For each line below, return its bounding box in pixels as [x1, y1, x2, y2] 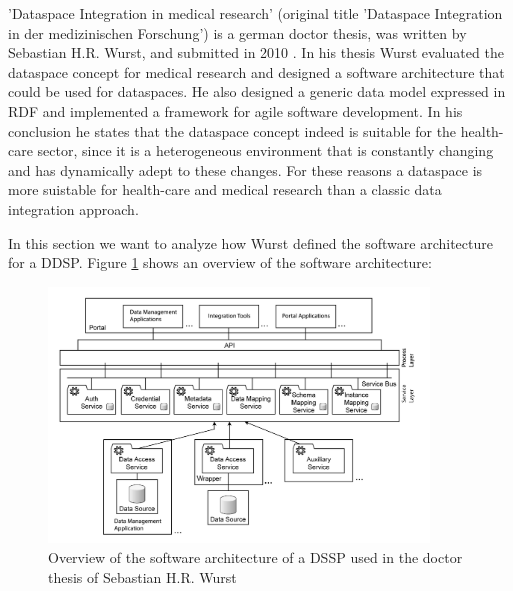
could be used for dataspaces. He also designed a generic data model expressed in [8, 81, 506, 102]
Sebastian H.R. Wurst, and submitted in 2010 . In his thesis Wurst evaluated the [8, 42, 504, 63]
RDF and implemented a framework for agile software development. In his [8, 100, 463, 121]
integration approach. [8, 198, 139, 219]
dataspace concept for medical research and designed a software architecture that [8, 61, 505, 82]
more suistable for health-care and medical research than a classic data [8, 179, 442, 200]
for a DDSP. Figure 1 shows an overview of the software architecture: [8, 252, 432, 273]
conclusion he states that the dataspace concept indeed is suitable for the [8, 120, 457, 141]
